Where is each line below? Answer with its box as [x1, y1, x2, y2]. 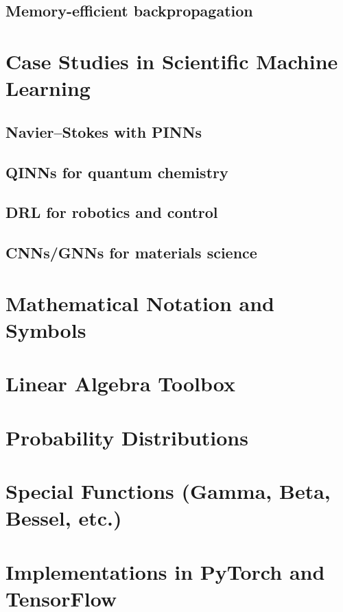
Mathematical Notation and [5, 289, 275, 317]
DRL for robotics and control [5, 201, 218, 223]
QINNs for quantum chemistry [5, 161, 228, 182]
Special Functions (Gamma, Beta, [5, 476, 331, 504]
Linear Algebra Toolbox [5, 369, 235, 397]
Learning [5, 74, 91, 102]
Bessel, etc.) [5, 504, 122, 532]
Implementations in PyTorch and [5, 557, 325, 585]
